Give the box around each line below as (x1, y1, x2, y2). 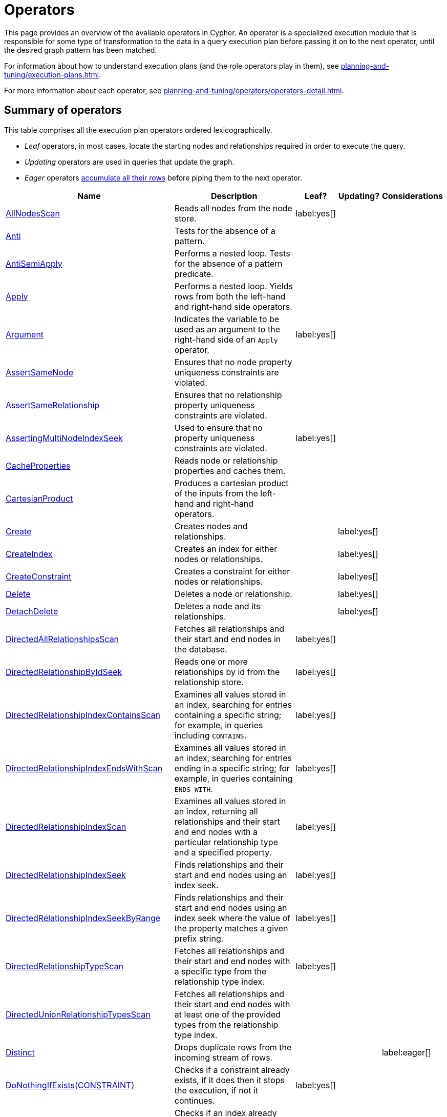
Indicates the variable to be (174, 313, 280, 324)
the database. (174, 644, 227, 654)
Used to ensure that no (174, 422, 263, 433)
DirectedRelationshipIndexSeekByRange (6, 912, 161, 923)
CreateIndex (6, 548, 53, 559)
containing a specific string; (174, 709, 282, 720)
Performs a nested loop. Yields (174, 281, 293, 291)
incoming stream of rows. (174, 1052, 273, 1063)
